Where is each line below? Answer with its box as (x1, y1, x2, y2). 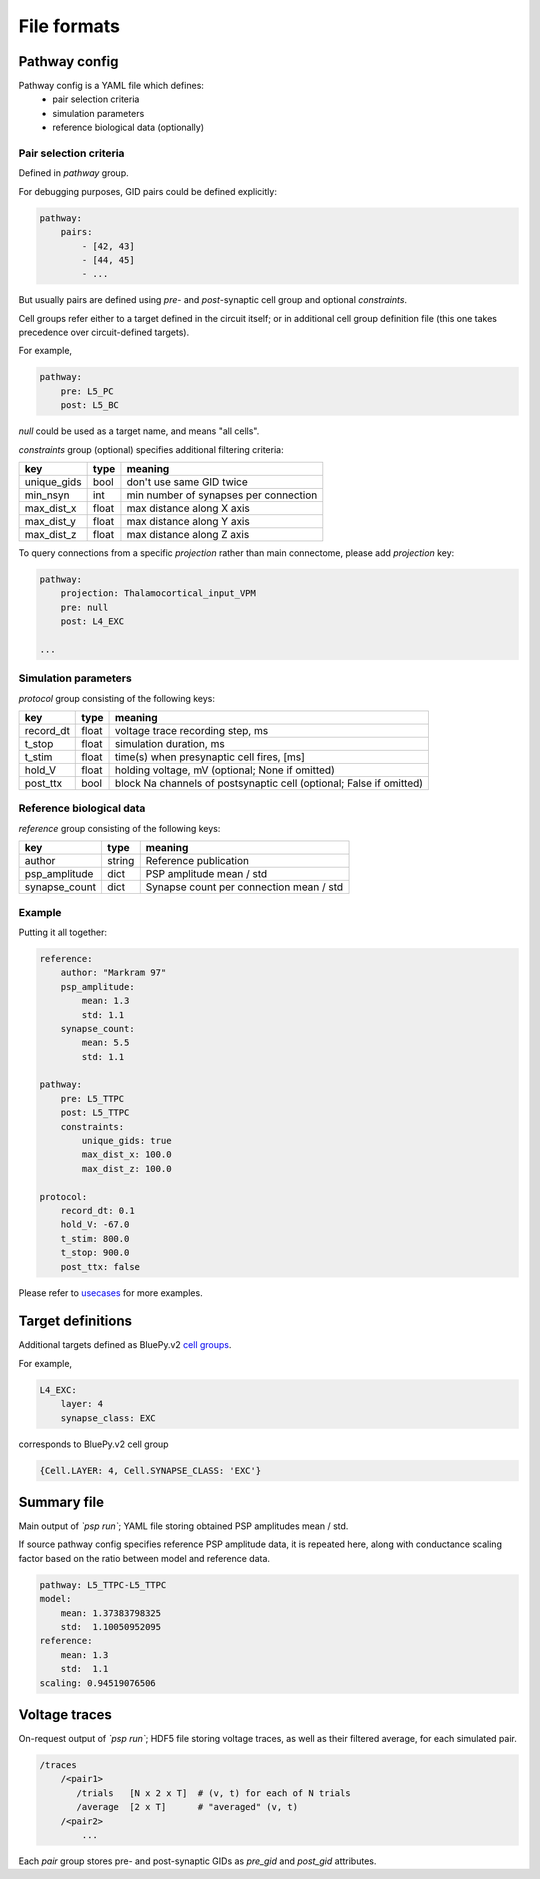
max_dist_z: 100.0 (81, 1163, 172, 1174)
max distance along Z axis (126, 528, 250, 541)
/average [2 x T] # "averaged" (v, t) (76, 1801, 299, 1813)
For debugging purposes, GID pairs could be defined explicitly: (18, 185, 277, 197)
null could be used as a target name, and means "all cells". (18, 425, 260, 437)
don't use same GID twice (126, 475, 249, 489)
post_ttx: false (60, 1261, 140, 1272)
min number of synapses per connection (126, 488, 318, 502)
